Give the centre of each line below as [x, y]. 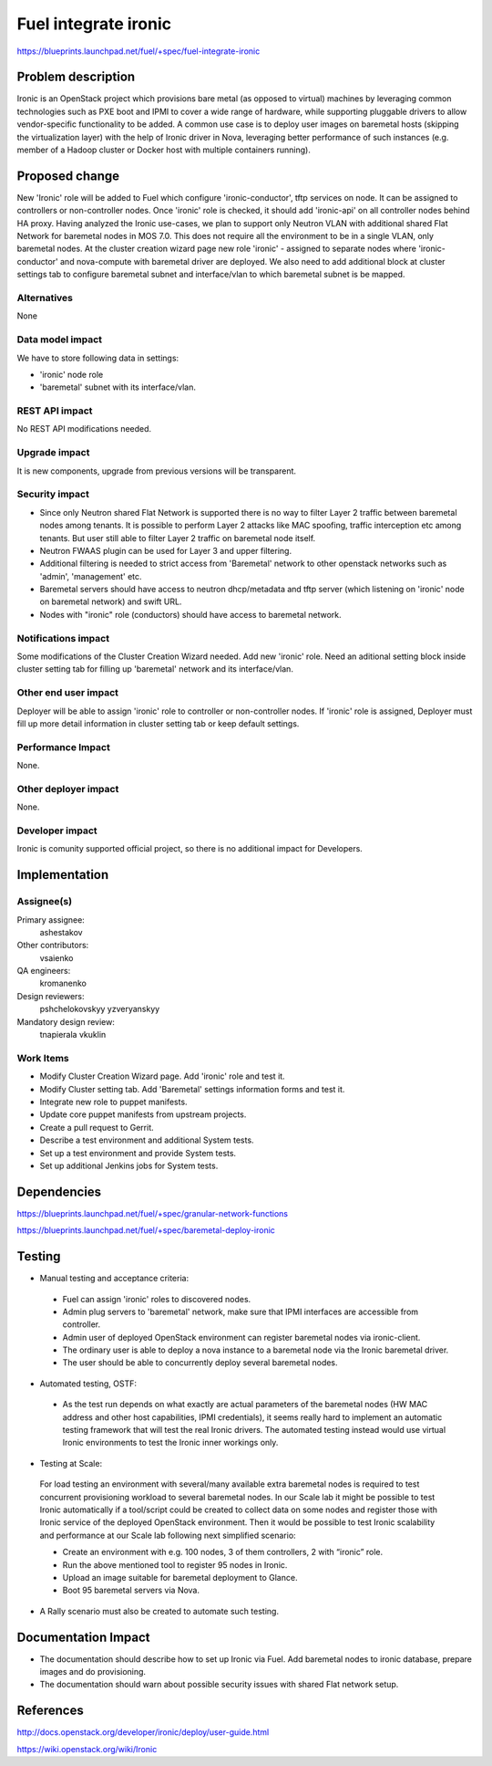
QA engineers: [44, 971]
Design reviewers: [51, 996]
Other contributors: [53, 946]
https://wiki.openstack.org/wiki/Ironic [87, 1749]
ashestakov [61, 932]
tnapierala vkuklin [73, 1035]
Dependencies [59, 1191]
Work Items [43, 1058]
